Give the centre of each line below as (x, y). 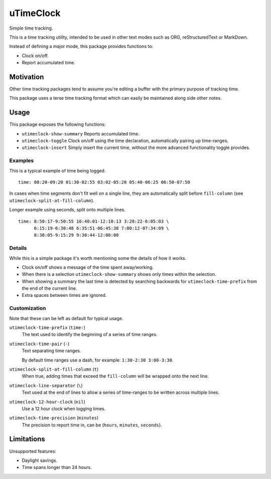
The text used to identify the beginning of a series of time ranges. (90, 335)
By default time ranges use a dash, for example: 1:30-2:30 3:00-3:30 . (98, 360)
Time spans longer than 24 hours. (57, 467)
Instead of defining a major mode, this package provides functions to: (81, 46)
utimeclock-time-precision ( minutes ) (54, 418)
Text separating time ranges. (51, 351)
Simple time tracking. (31, 28)
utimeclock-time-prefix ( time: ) (47, 327)
